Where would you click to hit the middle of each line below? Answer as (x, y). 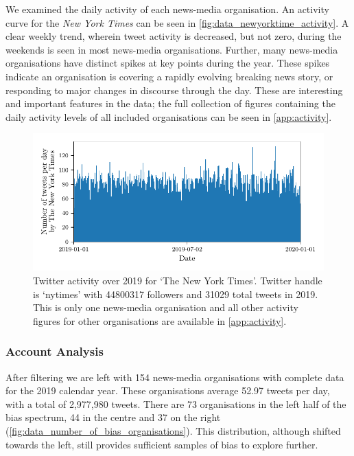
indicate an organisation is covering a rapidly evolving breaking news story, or (169, 76)
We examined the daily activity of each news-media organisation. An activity (167, 9)
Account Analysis (55, 351)
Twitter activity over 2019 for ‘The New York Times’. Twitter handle (178, 280)
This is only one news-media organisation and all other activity (166, 307)
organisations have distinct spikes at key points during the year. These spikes (168, 63)
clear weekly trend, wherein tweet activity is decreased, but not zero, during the (174, 36)
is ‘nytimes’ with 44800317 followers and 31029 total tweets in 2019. (176, 294)
